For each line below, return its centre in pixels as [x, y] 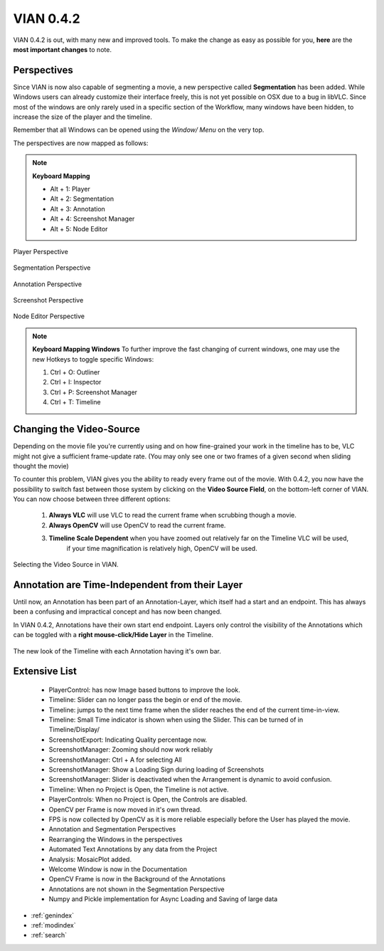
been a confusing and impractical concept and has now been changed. [117, 611]
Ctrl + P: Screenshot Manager [94, 392]
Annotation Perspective [47, 284]
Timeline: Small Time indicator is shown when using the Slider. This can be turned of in [176, 720]
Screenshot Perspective [48, 300]
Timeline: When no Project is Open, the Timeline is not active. [139, 789]
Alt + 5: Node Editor [79, 228]
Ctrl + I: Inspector [76, 382]
